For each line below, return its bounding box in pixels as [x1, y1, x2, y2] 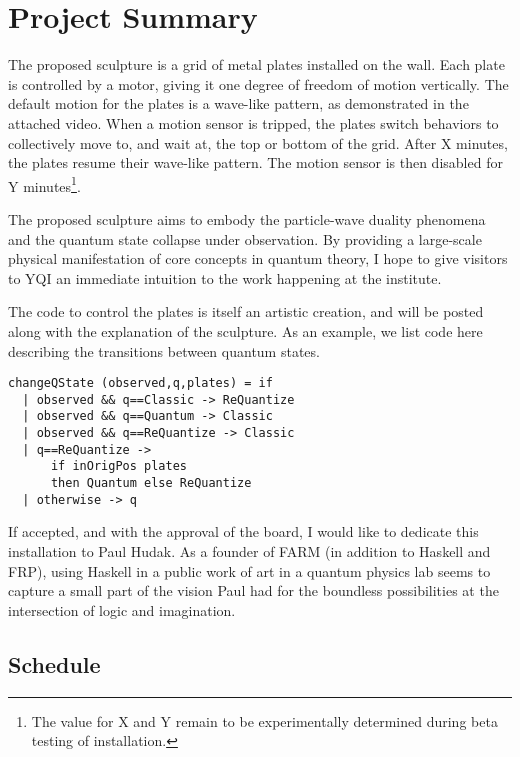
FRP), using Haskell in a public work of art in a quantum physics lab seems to [8, 560, 491, 581]
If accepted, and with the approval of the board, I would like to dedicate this [8, 521, 479, 542]
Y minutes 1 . [8, 172, 81, 196]
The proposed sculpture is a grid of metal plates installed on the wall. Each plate [8, 54, 505, 75]
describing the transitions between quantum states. [8, 340, 320, 361]
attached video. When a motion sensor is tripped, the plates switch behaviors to [8, 112, 499, 133]
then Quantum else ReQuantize [50, 476, 252, 491]
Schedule [8, 648, 101, 679]
